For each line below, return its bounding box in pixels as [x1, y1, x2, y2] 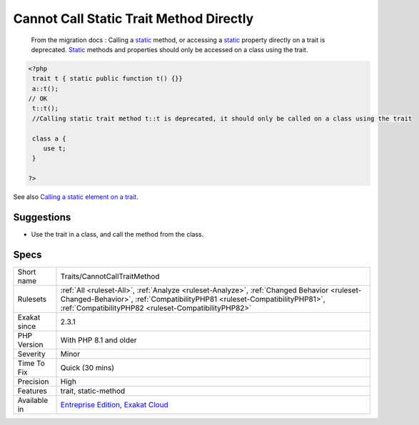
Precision [17, 377, 49, 386]
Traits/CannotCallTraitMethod [60, 272, 160, 282]
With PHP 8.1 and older [60, 335, 137, 345]
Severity [17, 349, 46, 359]
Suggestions [13, 211, 71, 224]
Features [17, 386, 48, 396]
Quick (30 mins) [60, 363, 114, 373]
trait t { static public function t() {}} [32, 75, 183, 83]
